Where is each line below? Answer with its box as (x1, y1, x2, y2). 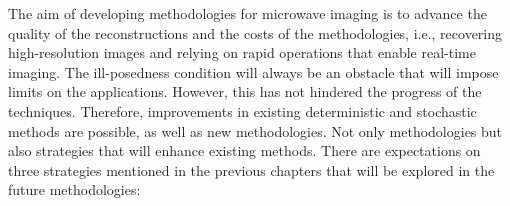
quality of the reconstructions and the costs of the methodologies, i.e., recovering (8, 22, 503, 43)
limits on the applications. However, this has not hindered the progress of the (8, 81, 482, 102)
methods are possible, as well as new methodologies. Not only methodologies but (8, 120, 503, 141)
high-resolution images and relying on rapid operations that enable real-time (8, 42, 476, 63)
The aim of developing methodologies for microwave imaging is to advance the (8, 3, 487, 23)
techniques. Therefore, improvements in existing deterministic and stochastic (8, 100, 477, 121)
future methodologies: (8, 179, 141, 200)
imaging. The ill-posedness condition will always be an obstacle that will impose (8, 61, 499, 82)
